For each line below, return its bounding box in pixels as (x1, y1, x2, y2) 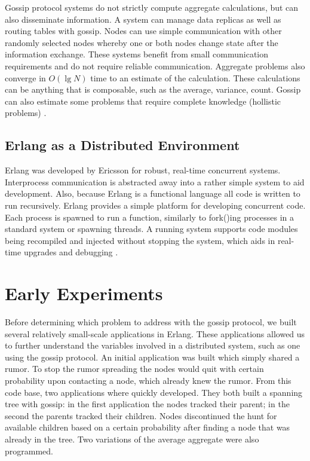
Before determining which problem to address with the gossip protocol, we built (5, 316, 297, 328)
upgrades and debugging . (23, 246, 118, 258)
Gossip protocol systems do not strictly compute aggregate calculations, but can (5, 1, 299, 13)
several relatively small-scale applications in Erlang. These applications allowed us (5, 327, 305, 340)
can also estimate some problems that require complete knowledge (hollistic (5, 94, 281, 107)
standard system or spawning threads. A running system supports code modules (5, 222, 298, 235)
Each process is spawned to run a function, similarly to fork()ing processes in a (5, 210, 294, 223)
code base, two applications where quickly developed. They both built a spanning (5, 386, 303, 398)
